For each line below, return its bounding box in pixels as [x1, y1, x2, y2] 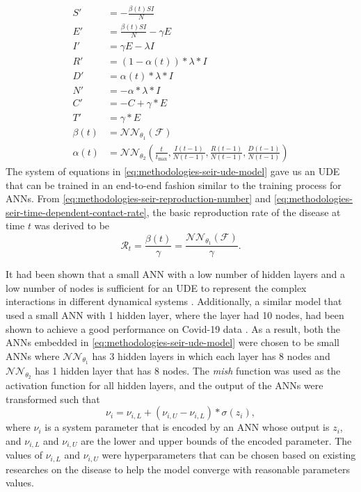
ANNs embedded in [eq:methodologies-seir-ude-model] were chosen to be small [6, 335, 339, 350]
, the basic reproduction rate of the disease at [146, 204, 341, 219]
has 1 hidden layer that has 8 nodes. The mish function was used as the [35, 363, 341, 377]
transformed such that [6, 391, 100, 406]
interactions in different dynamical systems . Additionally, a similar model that [6, 294, 342, 309]
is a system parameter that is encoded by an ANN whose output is [45, 420, 330, 434]
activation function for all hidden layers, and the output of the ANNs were [6, 378, 323, 393]
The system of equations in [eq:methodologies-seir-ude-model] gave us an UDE [6, 163, 340, 178]
